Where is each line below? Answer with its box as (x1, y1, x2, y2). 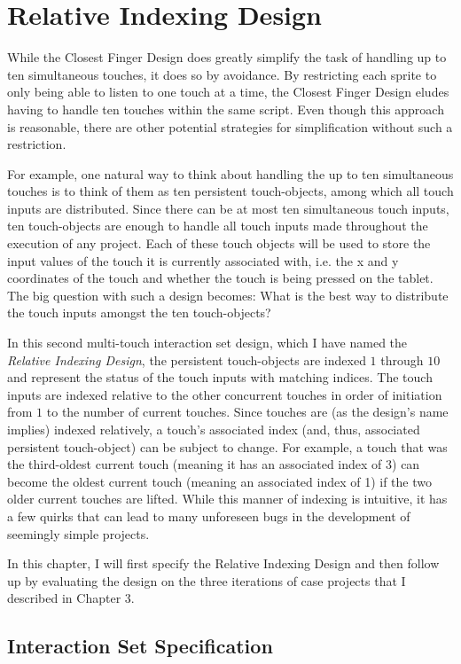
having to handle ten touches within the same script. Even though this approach (7, 99, 444, 118)
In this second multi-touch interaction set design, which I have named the (7, 333, 408, 352)
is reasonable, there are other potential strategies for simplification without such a (7, 117, 453, 136)
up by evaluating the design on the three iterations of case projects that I (7, 571, 406, 590)
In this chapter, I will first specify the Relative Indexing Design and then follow (7, 554, 440, 573)
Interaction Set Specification (7, 632, 273, 660)
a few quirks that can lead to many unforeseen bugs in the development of (7, 506, 410, 525)
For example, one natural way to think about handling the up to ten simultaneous (7, 164, 454, 183)
